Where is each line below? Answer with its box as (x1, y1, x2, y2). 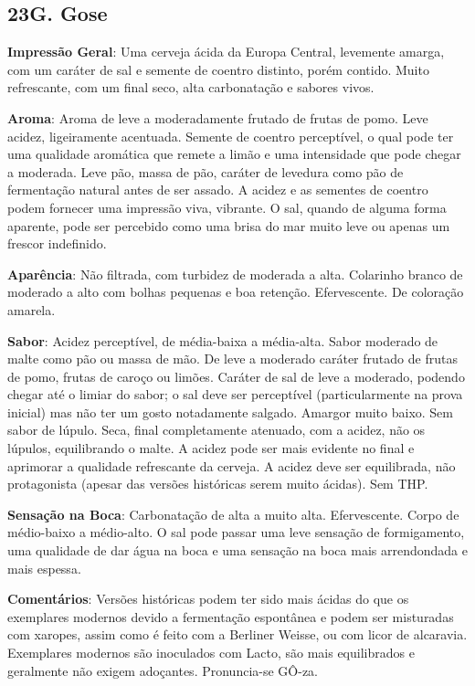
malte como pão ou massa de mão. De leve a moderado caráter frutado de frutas (7, 349, 458, 368)
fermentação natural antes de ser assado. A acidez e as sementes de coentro (7, 180, 428, 199)
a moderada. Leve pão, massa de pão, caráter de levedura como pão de (7, 162, 404, 181)
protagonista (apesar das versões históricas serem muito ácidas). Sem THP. (7, 474, 428, 493)
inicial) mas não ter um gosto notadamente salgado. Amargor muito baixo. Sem (7, 402, 453, 421)
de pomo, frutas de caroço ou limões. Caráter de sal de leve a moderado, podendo (7, 366, 465, 385)
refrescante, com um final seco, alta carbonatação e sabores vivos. (7, 78, 375, 97)
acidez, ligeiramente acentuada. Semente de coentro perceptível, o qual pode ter (7, 126, 454, 145)
